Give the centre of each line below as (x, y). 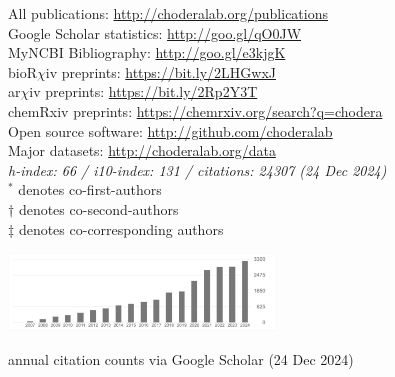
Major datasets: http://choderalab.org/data (142, 150)
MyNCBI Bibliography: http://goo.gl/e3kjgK (147, 52)
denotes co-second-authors (98, 208)
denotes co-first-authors (90, 189)
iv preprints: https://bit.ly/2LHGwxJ (160, 71)
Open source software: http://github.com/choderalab (170, 130)
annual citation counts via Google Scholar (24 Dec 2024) (181, 358)
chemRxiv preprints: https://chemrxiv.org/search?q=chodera (195, 110)
